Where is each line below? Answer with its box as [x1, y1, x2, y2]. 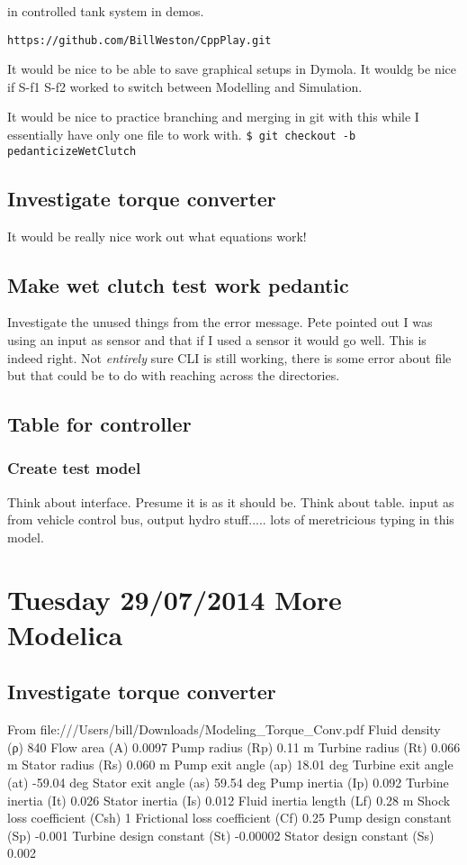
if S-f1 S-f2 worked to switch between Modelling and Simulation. [7, 77, 363, 96]
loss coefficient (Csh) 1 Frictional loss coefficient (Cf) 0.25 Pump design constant [7, 808, 452, 827]
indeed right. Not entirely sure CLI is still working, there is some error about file [7, 348, 452, 367]
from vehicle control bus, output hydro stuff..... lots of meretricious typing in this [7, 510, 454, 529]
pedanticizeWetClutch [7, 144, 137, 158]
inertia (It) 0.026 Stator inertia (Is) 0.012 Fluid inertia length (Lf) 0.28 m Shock [7, 790, 451, 809]
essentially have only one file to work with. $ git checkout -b [7, 125, 356, 144]
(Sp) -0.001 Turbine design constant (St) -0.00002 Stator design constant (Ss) [7, 825, 435, 844]
